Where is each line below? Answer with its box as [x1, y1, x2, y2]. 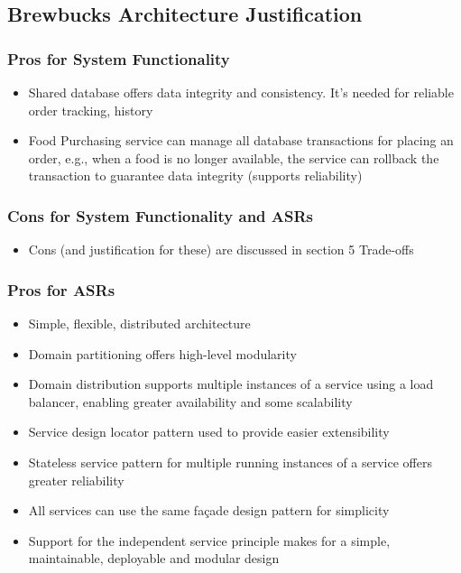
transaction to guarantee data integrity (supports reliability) [28, 166, 363, 185]
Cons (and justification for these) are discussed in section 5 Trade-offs [28, 240, 414, 259]
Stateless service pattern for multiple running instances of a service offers [28, 452, 432, 471]
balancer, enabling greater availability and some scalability [28, 392, 353, 411]
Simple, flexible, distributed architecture [28, 314, 251, 332]
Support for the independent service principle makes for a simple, [28, 531, 391, 550]
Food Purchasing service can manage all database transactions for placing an [28, 131, 454, 150]
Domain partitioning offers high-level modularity [28, 344, 297, 363]
